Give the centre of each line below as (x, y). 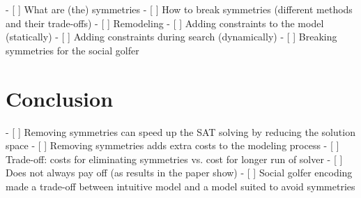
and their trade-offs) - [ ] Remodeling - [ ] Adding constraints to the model (165, 23)
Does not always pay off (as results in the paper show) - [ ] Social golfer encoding (179, 173)
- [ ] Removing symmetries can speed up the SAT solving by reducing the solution (180, 131)
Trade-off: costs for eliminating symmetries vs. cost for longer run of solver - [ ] (174, 159)
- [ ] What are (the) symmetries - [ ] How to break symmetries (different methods (179, 9)
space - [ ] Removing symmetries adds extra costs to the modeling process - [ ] (172, 145)
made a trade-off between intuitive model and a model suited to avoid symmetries (180, 186)
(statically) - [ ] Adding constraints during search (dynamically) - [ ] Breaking (171, 37)
